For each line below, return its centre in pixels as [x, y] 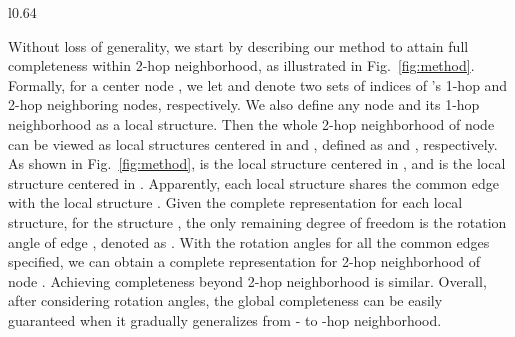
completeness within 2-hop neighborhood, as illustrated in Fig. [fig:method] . [241, 65]
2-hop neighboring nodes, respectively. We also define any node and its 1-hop [244, 104]
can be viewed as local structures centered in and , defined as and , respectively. [253, 143]
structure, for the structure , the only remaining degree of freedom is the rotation [257, 221]
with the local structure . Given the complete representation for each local [235, 202]
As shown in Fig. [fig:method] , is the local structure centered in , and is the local [257, 163]
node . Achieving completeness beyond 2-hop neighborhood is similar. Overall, [247, 280]
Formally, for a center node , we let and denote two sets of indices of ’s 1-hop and [258, 84]
